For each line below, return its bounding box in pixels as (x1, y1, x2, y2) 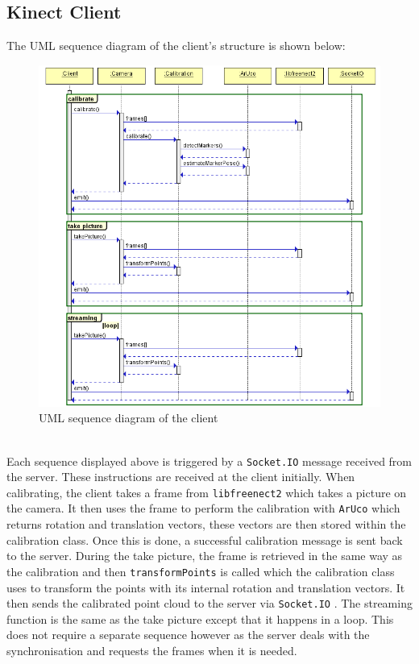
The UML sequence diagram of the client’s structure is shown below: (6, 37, 346, 54)
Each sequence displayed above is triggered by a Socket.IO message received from (6, 452, 413, 469)
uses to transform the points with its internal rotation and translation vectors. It (6, 579, 405, 596)
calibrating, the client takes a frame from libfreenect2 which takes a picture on (6, 483, 407, 500)
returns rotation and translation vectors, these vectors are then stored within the (6, 516, 406, 533)
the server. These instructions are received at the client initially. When (6, 468, 355, 485)
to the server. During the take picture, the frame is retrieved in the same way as (6, 547, 403, 564)
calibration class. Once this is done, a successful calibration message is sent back (6, 531, 403, 548)
